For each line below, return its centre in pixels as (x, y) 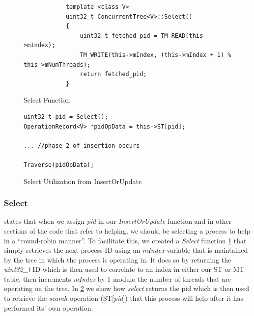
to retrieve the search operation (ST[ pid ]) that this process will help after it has (124, 298)
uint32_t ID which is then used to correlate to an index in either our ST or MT (124, 269)
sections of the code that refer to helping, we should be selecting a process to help (127, 230)
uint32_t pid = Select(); (66, 117)
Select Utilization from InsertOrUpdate (83, 181)
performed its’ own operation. (49, 307)
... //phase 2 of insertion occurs (82, 145)
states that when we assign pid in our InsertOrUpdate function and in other (118, 221)
